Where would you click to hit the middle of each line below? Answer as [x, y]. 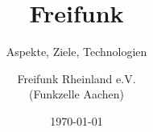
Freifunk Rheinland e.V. [76, 78]
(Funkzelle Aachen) [76, 94]
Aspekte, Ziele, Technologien [76, 52]
